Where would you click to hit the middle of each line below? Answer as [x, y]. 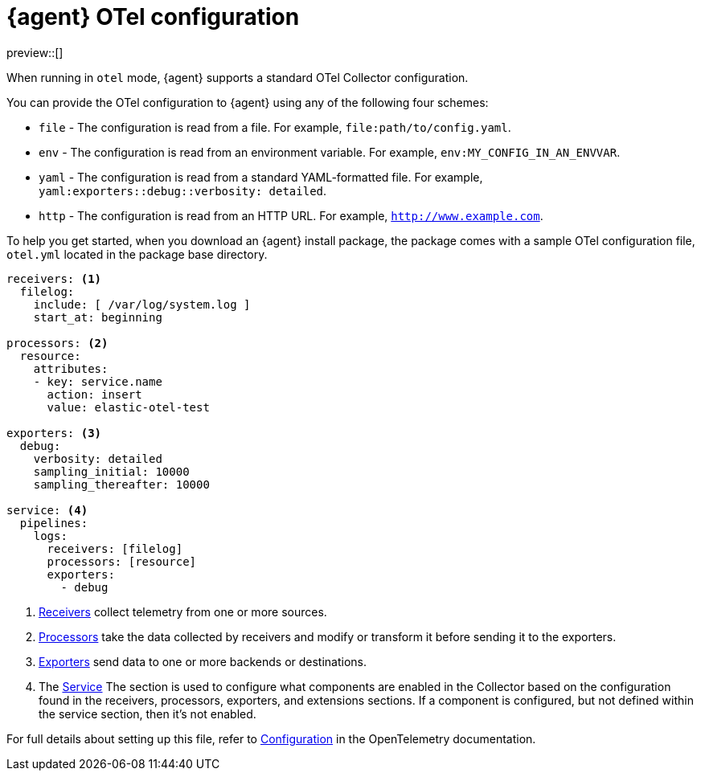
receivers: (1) [54, 278]
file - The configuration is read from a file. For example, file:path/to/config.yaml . [275, 127]
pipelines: [54, 523]
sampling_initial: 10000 [111, 471]
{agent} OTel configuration [153, 17]
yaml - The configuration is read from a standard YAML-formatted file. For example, [261, 177]
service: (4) [47, 510]
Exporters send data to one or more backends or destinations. [203, 661]
